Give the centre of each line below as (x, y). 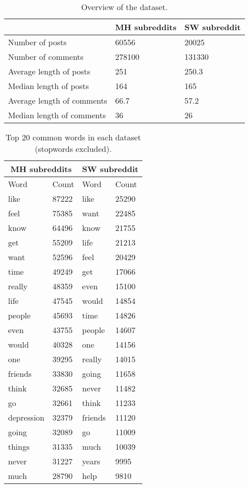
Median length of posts (49, 86)
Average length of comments (58, 100)
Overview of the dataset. (124, 7)
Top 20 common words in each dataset (73, 137)
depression (26, 417)
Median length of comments (57, 115)
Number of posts (37, 42)
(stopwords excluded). (73, 149)
